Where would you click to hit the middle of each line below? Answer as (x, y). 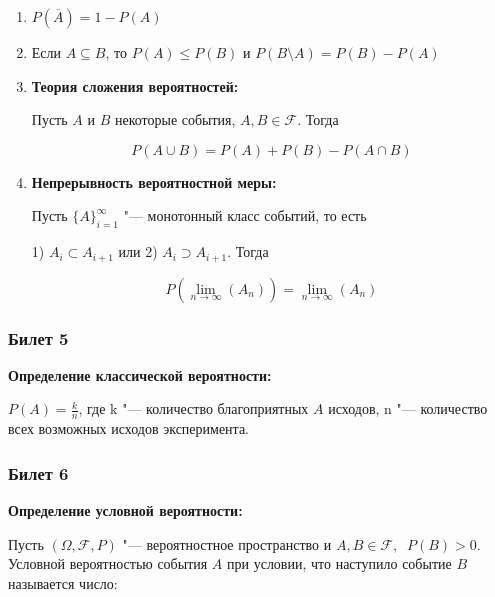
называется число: (63, 582)
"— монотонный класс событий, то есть (245, 215)
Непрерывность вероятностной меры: (154, 181)
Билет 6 (38, 472)
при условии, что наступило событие (339, 563)
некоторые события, (175, 119)
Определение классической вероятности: (140, 374)
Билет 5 (38, 337)
